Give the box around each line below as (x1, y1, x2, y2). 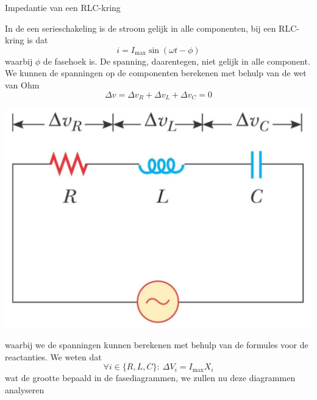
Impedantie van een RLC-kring (5, 1, 121, 13)
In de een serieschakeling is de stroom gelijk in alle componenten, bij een (5, 21, 276, 34)
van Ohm (5, 78, 40, 91)
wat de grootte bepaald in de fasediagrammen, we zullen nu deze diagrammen (5, 371, 296, 384)
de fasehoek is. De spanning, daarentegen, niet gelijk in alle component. (43, 54, 310, 67)
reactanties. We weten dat (5, 350, 102, 363)
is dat (27, 34, 48, 46)
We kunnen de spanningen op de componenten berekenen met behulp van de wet (5, 66, 307, 79)
